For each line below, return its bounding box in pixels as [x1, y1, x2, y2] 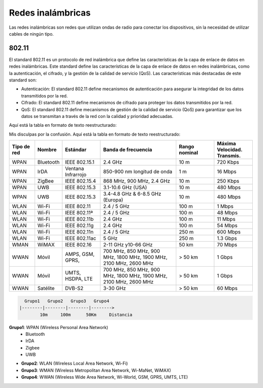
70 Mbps [217, 241, 237, 248]
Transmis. [217, 153, 241, 159]
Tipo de [12, 143, 30, 150]
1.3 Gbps [217, 235, 237, 242]
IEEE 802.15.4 [65, 178, 96, 185]
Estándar [65, 146, 87, 153]
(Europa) [103, 196, 124, 203]
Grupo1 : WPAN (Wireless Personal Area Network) [9, 324, 109, 330]
